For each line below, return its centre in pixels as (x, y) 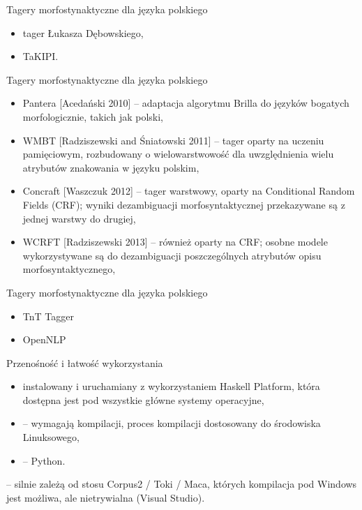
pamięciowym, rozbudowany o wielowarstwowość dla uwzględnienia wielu (178, 154)
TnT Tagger (48, 316)
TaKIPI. (40, 56)
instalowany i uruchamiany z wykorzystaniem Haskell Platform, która (171, 386)
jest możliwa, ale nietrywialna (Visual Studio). (106, 497)
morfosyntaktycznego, (69, 269)
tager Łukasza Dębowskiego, (83, 32)
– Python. (44, 460)
